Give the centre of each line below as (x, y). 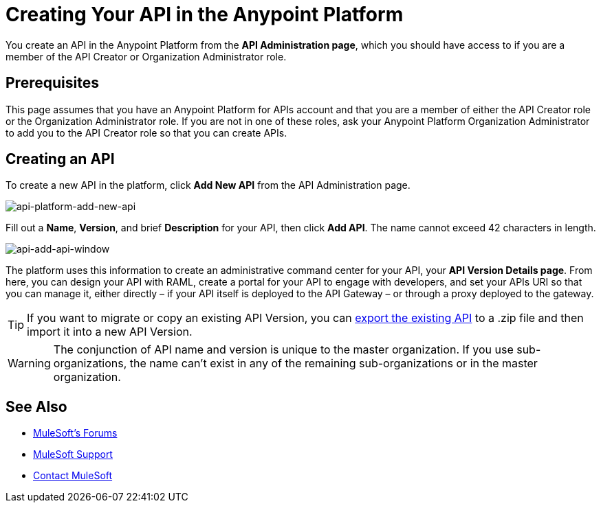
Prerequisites (52, 83)
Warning (29, 363)
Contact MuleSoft (73, 476)
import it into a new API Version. (110, 332)
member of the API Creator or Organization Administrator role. (146, 56)
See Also (36, 406)
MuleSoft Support (73, 454)
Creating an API (60, 159)
